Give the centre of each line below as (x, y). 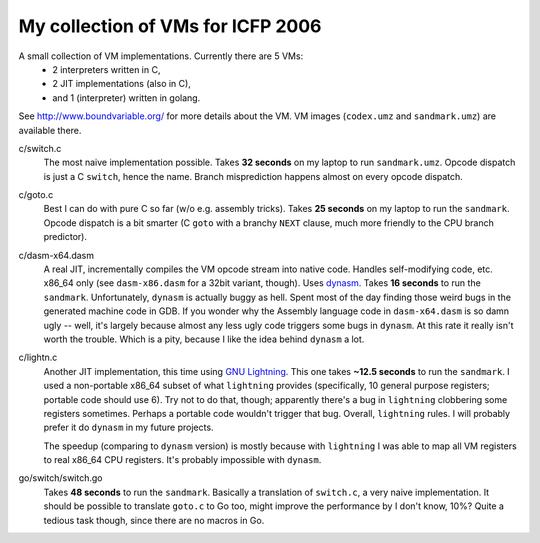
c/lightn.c (38, 357)
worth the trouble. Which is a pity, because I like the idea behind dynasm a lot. (204, 339)
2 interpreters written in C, (106, 69)
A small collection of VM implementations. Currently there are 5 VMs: (161, 56)
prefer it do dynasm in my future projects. (128, 427)
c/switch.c (40, 148)
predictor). (65, 237)
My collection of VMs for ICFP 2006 (170, 26)
